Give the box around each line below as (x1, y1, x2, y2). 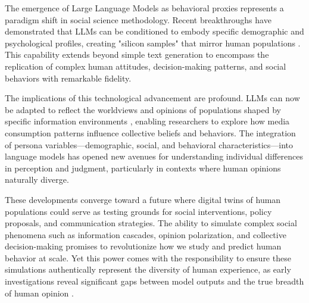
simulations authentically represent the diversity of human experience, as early (5, 263, 291, 276)
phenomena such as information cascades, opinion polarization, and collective (5, 228, 286, 240)
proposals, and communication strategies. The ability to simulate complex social (5, 217, 297, 229)
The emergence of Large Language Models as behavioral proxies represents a (5, 2, 284, 14)
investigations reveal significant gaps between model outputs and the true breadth (5, 275, 304, 288)
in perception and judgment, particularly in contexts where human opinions (5, 161, 281, 174)
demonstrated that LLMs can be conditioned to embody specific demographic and (5, 25, 304, 38)
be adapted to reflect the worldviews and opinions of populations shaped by (5, 103, 281, 115)
